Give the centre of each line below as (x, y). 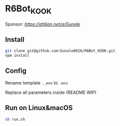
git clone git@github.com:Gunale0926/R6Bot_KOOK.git (60, 51)
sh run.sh (15, 119)
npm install (17, 56)
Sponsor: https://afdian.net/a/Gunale (43, 24)
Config (16, 71)
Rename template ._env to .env (36, 83)
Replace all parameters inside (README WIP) (51, 92)
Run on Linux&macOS (39, 108)
